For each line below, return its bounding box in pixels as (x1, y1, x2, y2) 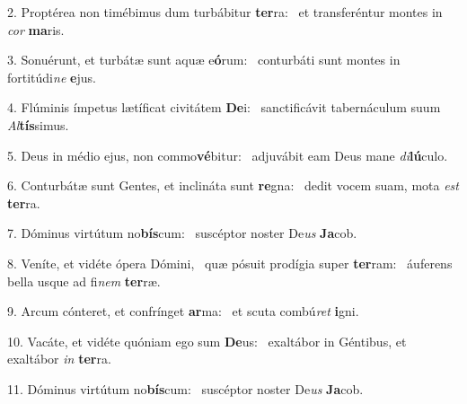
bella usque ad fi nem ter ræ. (7, 271, 161, 290)
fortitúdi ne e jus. (7, 67, 96, 86)
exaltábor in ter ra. (7, 349, 111, 368)
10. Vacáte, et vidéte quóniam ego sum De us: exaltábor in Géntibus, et (7, 331, 407, 350)
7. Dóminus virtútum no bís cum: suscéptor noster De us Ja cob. (7, 224, 357, 242)
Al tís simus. (7, 115, 69, 134)
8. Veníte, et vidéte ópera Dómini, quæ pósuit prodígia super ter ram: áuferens (7, 253, 453, 272)
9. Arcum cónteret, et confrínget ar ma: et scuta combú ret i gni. (7, 302, 359, 321)
